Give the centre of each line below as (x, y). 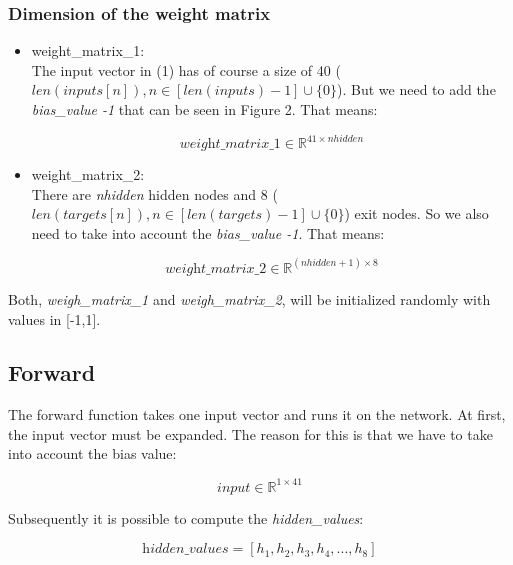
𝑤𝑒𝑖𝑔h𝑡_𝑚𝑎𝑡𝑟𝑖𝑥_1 (230, 144)
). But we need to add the (416, 89)
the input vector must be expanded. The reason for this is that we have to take (250, 433)
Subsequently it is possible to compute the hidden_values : (186, 517)
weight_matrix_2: (88, 174)
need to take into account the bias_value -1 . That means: (208, 232)
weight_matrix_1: (88, 50)
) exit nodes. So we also (416, 213)
